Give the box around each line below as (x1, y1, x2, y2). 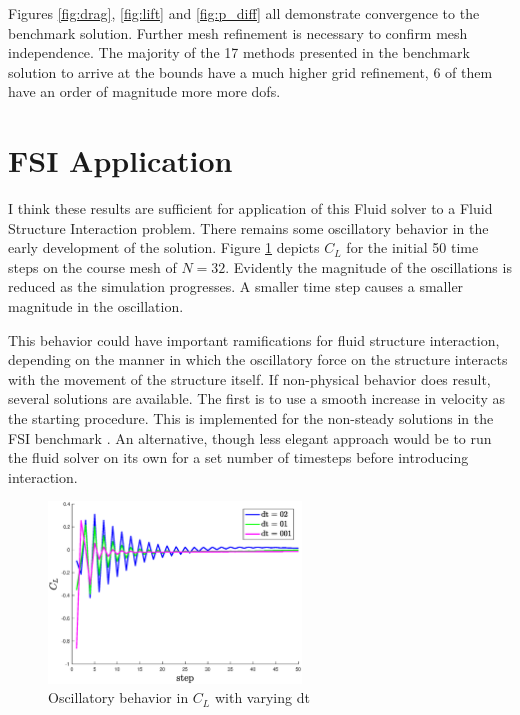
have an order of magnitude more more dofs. (8, 81, 281, 102)
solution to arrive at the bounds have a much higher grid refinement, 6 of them (8, 61, 493, 82)
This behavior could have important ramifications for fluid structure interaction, (8, 329, 500, 350)
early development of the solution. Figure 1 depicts (8, 237, 320, 258)
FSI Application (8, 140, 233, 181)
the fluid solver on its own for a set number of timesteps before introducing (8, 447, 469, 468)
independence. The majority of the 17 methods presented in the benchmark (8, 42, 470, 63)
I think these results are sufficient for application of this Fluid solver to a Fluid (8, 198, 493, 219)
